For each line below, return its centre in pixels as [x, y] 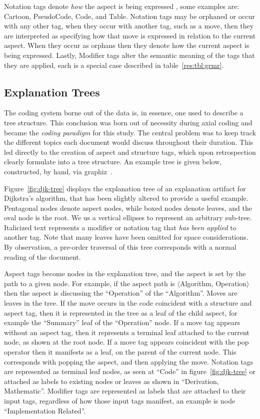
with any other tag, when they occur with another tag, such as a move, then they [129, 26]
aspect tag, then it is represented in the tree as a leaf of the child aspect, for [121, 312]
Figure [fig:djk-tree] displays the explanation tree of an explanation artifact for [125, 188]
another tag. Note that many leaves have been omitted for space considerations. [126, 237]
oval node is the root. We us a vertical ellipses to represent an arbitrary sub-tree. [128, 217]
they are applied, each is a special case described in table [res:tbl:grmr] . [114, 65]
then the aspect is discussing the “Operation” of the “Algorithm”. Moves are [121, 293]
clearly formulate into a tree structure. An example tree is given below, [113, 162]
